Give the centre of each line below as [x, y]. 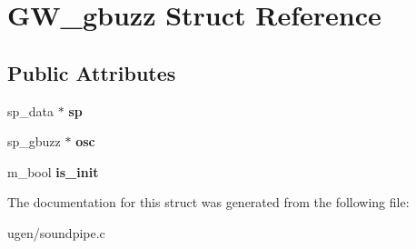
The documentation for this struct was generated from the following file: [208, 202]
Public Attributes [92, 72]
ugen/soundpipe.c [56, 232]
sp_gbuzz [34, 141]
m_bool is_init [53, 171]
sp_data [31, 110]
